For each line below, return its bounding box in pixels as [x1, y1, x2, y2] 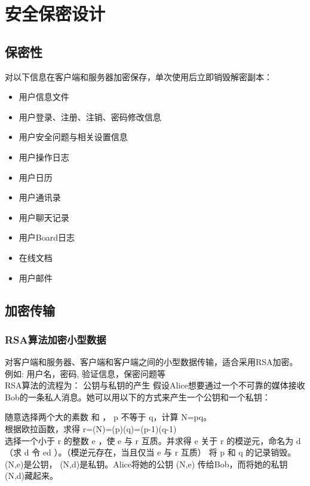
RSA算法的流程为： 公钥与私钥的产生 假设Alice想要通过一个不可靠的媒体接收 [5, 379, 305, 391]
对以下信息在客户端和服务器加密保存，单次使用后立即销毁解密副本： [5, 70, 272, 83]
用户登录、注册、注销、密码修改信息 [19, 110, 161, 123]
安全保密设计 [5, 1, 106, 26]
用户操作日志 [19, 150, 69, 163]
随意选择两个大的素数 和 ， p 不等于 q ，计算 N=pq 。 [5, 411, 212, 423]
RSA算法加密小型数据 [5, 332, 106, 347]
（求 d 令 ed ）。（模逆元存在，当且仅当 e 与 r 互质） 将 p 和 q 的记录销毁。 [5, 446, 296, 458]
